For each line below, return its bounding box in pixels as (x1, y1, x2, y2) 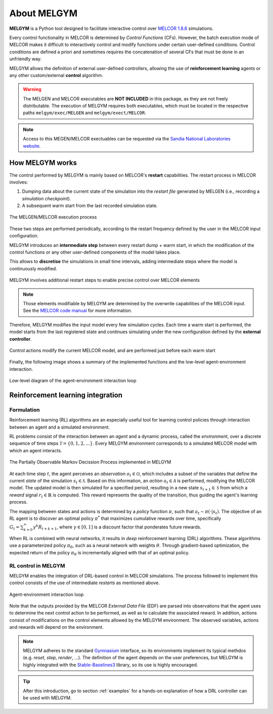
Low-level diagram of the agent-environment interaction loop (9, 378, 136, 384)
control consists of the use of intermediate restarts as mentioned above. (9, 580, 160, 586)
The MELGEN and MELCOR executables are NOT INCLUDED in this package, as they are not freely (23, 95, 229, 101)
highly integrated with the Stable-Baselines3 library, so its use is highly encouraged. (23, 662, 198, 668)
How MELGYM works (9, 159, 77, 167)
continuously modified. (9, 265, 58, 271)
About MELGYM (9, 8, 78, 19)
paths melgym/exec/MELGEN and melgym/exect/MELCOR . (23, 110, 147, 116)
